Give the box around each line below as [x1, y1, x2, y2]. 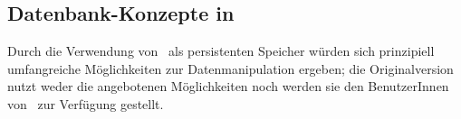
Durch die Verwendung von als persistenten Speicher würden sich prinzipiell [7, 41, 435, 60]
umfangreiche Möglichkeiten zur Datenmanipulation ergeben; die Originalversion [7, 59, 454, 78]
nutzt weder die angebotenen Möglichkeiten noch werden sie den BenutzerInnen [7, 77, 449, 96]
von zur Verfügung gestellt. [7, 94, 164, 113]
